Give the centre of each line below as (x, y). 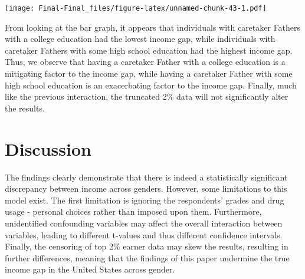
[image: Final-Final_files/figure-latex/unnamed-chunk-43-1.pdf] (136, 8)
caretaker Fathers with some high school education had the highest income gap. (149, 50)
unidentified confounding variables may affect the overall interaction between (144, 223)
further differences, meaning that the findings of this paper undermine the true (147, 257)
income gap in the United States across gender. (90, 269)
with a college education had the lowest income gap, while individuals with (140, 39)
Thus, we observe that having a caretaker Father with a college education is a (145, 62)
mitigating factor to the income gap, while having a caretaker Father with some (149, 73)
